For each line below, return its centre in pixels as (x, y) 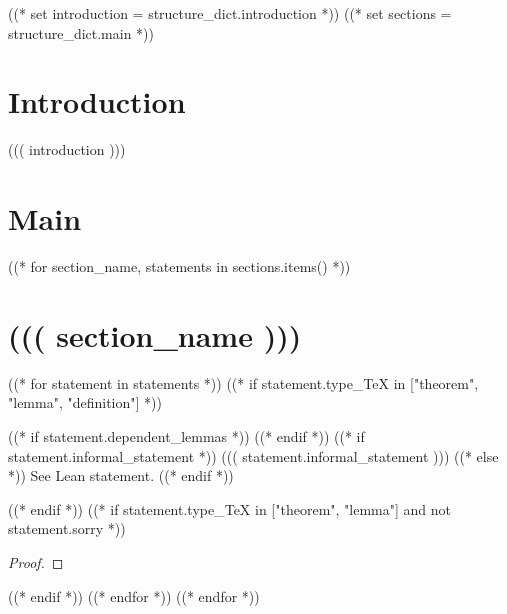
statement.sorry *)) (67, 528)
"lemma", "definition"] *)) (85, 402)
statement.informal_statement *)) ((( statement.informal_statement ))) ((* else (253, 455)
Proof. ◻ (36, 561)
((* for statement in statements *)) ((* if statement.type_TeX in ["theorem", (243, 382)
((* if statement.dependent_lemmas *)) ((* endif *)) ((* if (186, 435)
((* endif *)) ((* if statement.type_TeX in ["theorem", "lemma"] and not (230, 508)
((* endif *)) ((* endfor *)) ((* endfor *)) (134, 595)
